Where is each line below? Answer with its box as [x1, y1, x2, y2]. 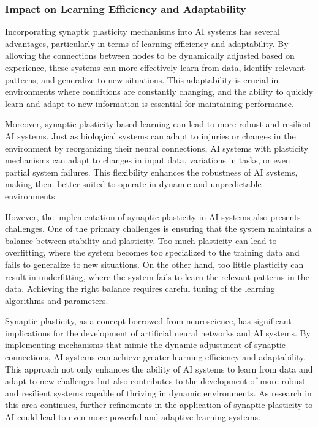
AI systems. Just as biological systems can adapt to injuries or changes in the [5, 129, 296, 142]
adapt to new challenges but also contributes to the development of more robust [5, 374, 306, 387]
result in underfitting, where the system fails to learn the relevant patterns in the [5, 270, 309, 283]
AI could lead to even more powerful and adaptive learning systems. [5, 410, 260, 423]
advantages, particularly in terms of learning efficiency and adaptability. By [5, 37, 289, 50]
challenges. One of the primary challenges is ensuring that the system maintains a [5, 222, 312, 235]
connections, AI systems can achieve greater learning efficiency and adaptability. [5, 351, 306, 363]
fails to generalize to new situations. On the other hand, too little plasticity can [5, 258, 304, 270]
